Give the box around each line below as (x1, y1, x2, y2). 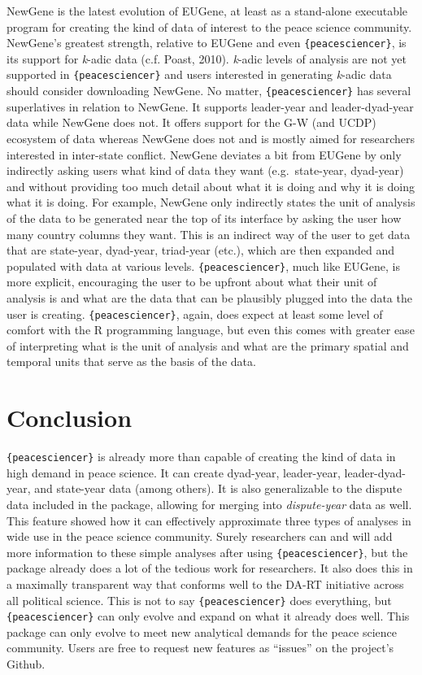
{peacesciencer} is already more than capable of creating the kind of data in (7, 448, 396, 465)
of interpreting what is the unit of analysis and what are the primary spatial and (7, 337, 409, 354)
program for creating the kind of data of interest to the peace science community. (7, 18, 412, 35)
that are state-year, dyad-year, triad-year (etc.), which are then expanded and (7, 242, 395, 259)
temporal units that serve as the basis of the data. (7, 353, 256, 370)
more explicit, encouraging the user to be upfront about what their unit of (7, 273, 377, 290)
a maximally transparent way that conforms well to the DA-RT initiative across (7, 575, 404, 592)
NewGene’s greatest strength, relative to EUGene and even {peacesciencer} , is (7, 34, 407, 51)
